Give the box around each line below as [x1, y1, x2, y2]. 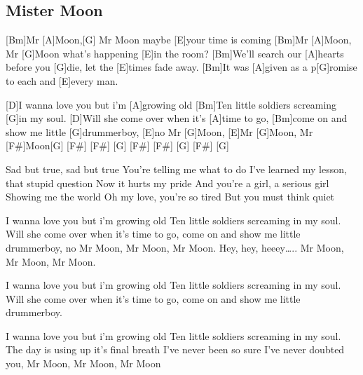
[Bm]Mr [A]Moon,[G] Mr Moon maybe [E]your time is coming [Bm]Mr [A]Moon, [6, 32, 352, 47]
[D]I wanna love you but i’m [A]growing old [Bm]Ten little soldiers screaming [6, 97, 337, 111]
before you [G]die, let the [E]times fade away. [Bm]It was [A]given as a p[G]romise [6, 60, 357, 74]
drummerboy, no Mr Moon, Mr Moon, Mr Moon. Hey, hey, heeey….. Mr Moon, [6, 240, 344, 254]
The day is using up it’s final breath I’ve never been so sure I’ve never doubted [6, 342, 345, 357]
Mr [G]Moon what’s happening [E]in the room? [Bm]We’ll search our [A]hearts [6, 46, 344, 60]
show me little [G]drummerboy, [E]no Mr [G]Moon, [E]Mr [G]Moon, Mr [6, 124, 313, 139]
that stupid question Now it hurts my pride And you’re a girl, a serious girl [6, 175, 329, 190]
